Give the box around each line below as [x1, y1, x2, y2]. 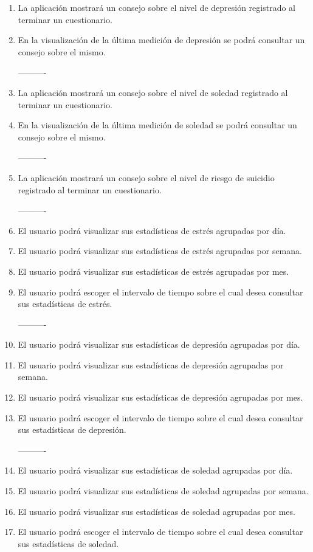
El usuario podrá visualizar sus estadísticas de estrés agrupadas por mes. [18, 264, 289, 277]
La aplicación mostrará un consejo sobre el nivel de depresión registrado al [18, 1, 295, 13]
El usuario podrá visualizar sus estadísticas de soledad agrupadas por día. [18, 464, 293, 477]
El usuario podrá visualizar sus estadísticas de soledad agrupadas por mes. [18, 505, 295, 517]
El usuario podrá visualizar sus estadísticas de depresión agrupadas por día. [18, 338, 300, 351]
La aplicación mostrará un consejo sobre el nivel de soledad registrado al [18, 86, 288, 98]
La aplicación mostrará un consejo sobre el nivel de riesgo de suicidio [18, 171, 275, 184]
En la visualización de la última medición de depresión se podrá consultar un [18, 33, 305, 46]
